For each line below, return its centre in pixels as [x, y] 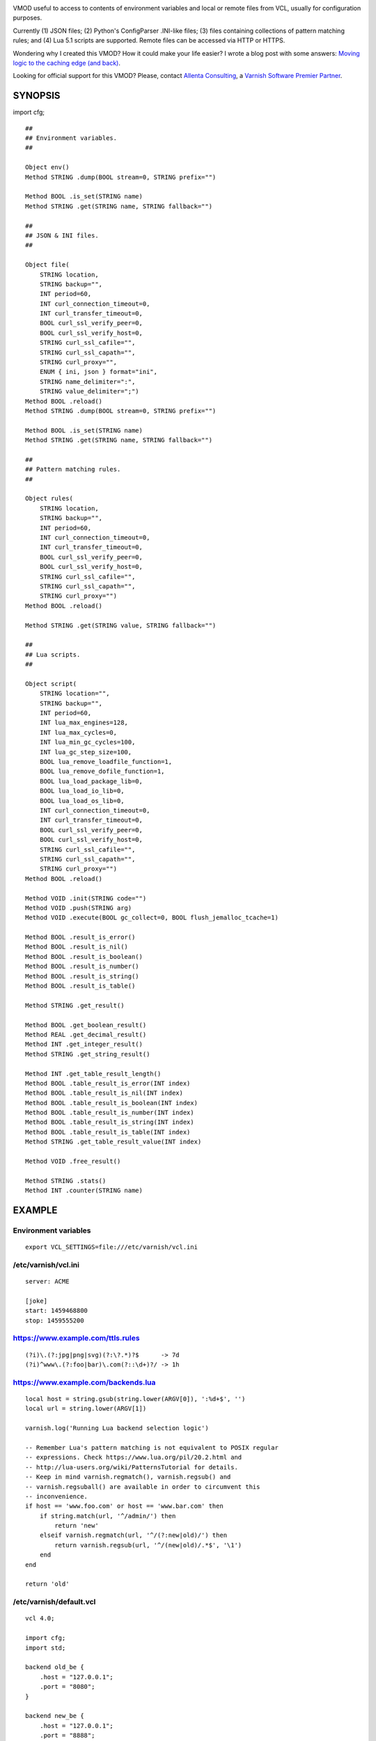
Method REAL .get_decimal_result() [86, 1035]
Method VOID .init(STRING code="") [86, 898]
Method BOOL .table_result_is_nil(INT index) [104, 1093]
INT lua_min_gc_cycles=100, [87, 742]
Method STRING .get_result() [75, 1005]
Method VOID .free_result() [73, 1162]
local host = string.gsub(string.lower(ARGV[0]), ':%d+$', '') [135, 1399]
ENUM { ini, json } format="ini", [99, 372]
